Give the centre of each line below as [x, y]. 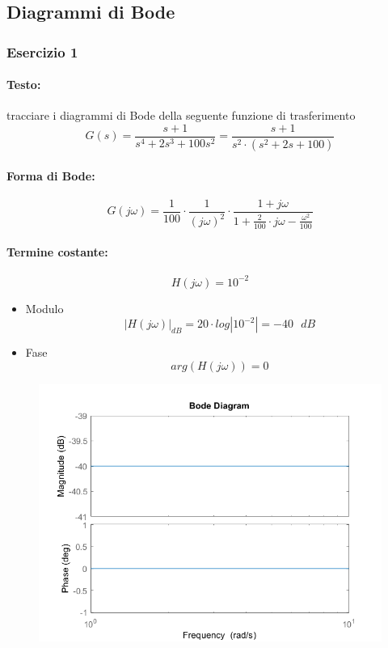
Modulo [44, 308]
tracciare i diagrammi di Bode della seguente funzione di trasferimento [181, 115]
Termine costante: [57, 252]
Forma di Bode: [51, 175]
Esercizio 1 [42, 51]
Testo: [24, 85]
